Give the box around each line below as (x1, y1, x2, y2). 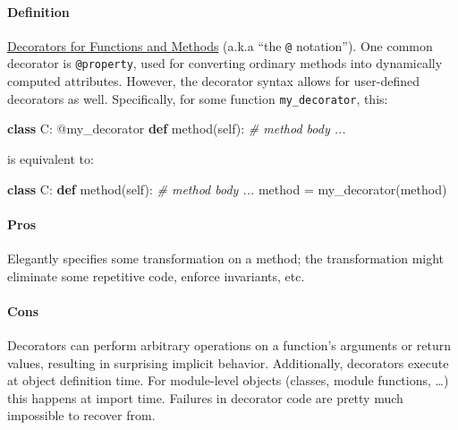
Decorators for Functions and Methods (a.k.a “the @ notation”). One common (7, 36, 433, 55)
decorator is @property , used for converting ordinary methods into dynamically (7, 54, 443, 73)
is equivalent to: (7, 149, 94, 168)
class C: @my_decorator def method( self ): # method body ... (7, 119, 346, 138)
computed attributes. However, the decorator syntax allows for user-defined (7, 72, 420, 90)
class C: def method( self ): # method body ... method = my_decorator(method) (7, 179, 447, 198)
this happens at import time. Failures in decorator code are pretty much (7, 388, 403, 407)
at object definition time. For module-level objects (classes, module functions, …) (7, 371, 449, 390)
